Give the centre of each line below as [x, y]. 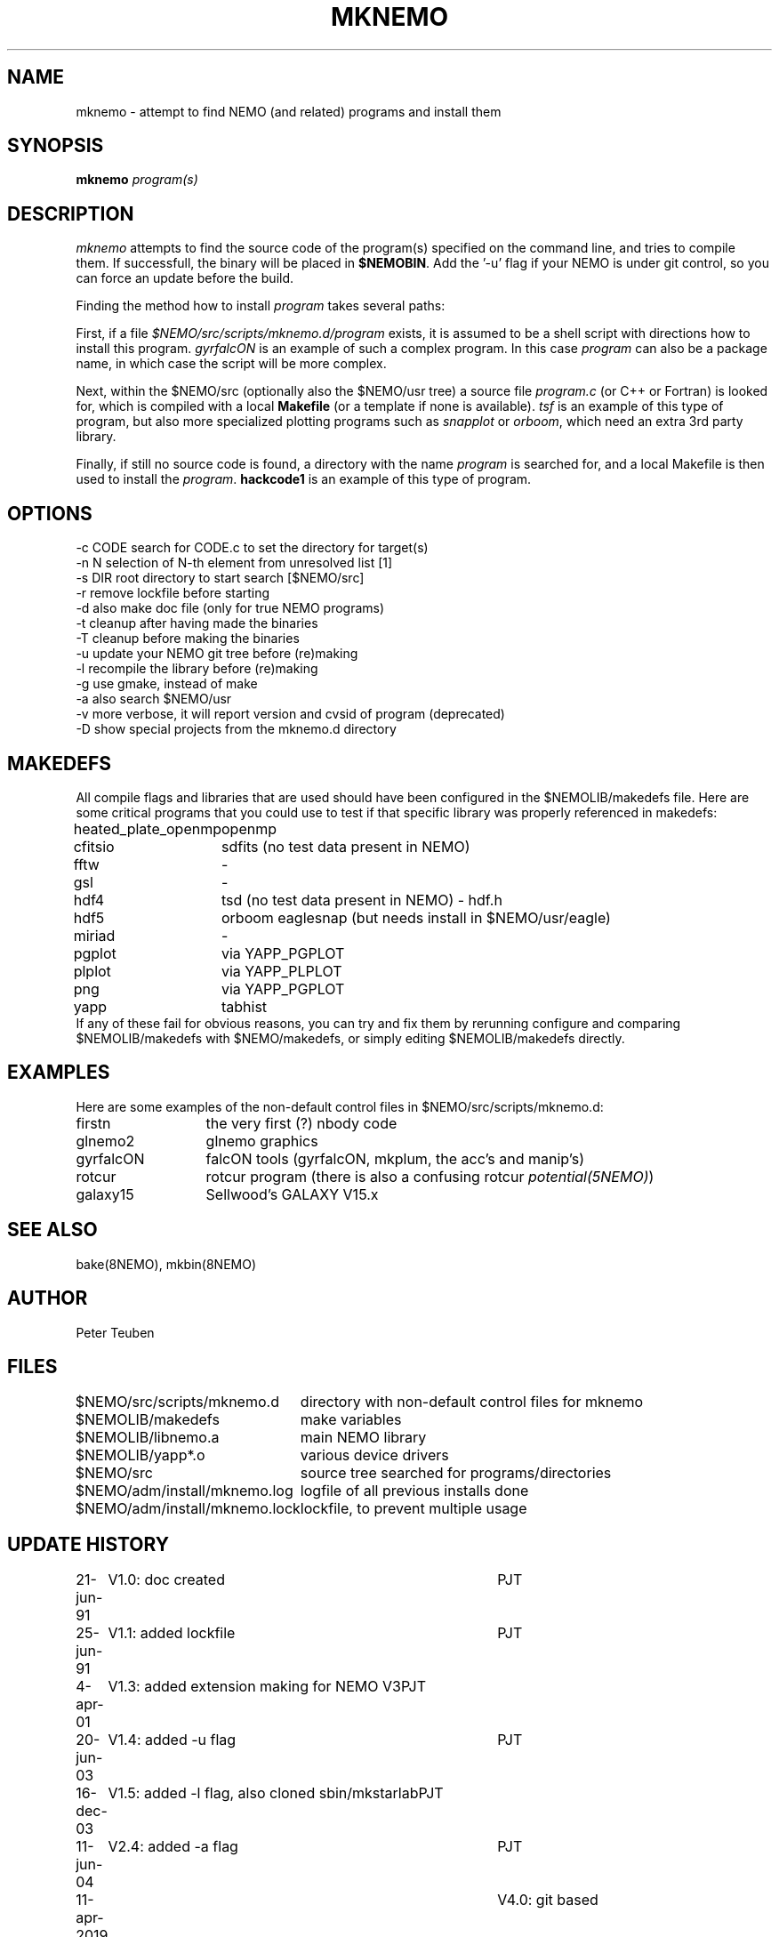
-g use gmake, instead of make [167, 684]
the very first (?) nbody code [301, 1123]
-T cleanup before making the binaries [188, 639]
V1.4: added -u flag [172, 1740]
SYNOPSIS [56, 146]
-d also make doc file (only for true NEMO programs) [230, 608]
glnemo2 [105, 1141]
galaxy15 [105, 1194]
